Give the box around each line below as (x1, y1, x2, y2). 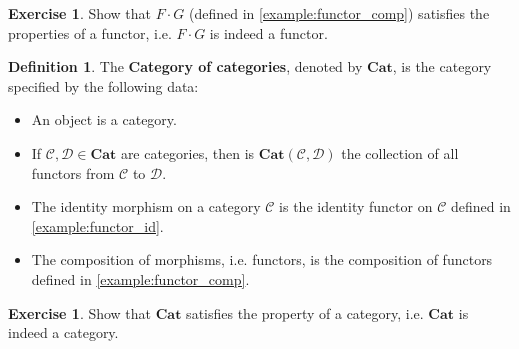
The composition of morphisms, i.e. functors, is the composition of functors (31, 249, 493, 270)
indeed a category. (8, 322, 119, 343)
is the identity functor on (279, 196, 433, 217)
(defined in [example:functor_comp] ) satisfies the (188, 3, 490, 23)
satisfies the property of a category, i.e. (186, 302, 424, 323)
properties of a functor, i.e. (8, 22, 172, 43)
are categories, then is (120, 142, 255, 163)
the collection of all (341, 142, 459, 163)
